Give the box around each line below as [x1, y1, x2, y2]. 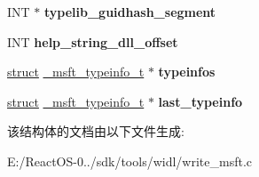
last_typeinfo [158, 92, 243, 110]
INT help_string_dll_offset [7, 32, 178, 51]
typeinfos [158, 62, 216, 81]
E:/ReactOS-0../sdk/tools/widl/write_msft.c [7, 151, 253, 170]
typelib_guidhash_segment [44, 3, 216, 20]
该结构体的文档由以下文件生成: [7, 122, 184, 141]
